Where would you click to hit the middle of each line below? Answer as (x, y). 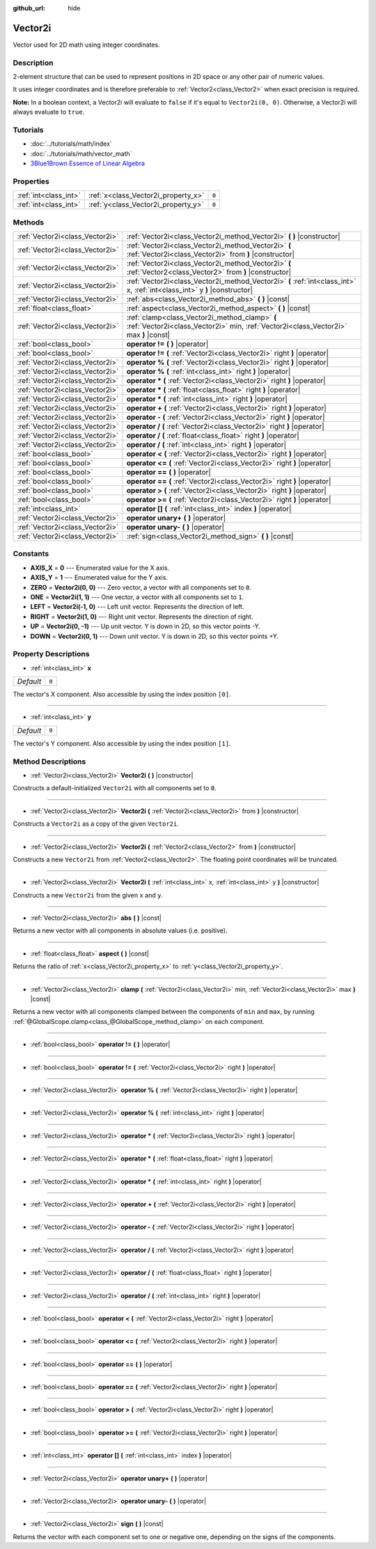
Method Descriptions (49, 762)
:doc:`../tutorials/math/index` (71, 144)
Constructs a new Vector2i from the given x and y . (88, 895)
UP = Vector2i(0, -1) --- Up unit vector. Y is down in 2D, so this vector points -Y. (146, 626)
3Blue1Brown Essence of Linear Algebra (88, 163)
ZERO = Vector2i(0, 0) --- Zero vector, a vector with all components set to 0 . (141, 587)
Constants (31, 554)
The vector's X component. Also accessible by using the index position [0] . (122, 695)
